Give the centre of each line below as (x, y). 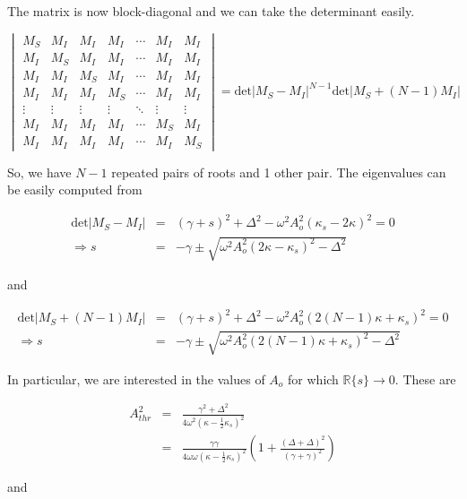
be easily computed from (75, 189)
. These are (425, 379)
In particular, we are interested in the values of (136, 379)
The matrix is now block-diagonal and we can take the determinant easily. (211, 11)
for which (313, 379)
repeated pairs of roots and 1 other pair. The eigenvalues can (279, 172)
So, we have (39, 172)
